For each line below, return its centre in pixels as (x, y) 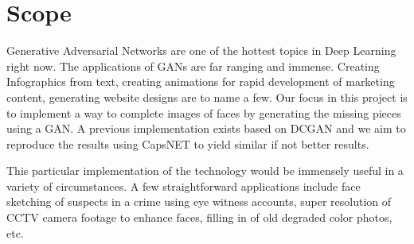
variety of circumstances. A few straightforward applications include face (184, 186)
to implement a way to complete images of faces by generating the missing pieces (204, 112)
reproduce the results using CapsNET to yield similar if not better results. (188, 143)
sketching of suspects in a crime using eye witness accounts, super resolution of (199, 201)
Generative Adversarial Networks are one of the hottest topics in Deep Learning (201, 50)
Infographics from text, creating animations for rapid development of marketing (201, 81)
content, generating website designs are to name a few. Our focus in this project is (207, 97)
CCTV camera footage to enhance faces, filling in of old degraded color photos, (199, 217)
